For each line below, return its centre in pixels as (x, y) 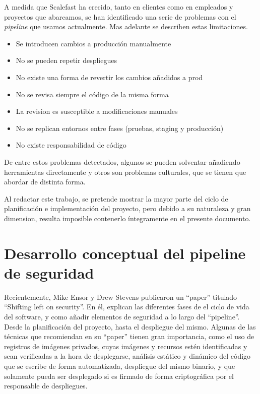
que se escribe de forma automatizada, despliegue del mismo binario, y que (120, 366)
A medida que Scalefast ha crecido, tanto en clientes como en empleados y (119, 7)
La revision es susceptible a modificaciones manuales (97, 111)
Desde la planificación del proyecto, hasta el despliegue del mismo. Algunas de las (130, 326)
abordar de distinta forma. (45, 182)
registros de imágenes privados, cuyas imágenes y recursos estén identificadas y (126, 346)
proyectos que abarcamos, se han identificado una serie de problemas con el (120, 16)
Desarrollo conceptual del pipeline (125, 253)
